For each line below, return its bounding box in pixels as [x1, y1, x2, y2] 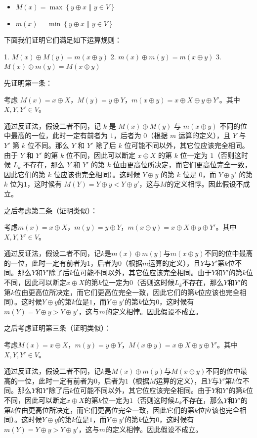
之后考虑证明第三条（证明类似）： [4, 323, 111, 333]
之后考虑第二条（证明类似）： [4, 205, 97, 215]
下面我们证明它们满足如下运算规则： [4, 35, 122, 45]
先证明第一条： [4, 77, 52, 88]
